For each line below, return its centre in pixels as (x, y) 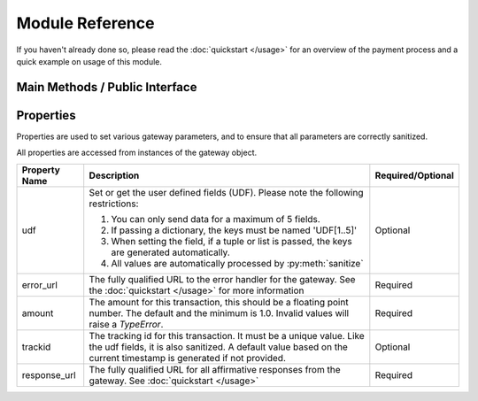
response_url (49, 374)
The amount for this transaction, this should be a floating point (219, 302)
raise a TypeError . (126, 324)
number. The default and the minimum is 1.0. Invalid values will (219, 312)
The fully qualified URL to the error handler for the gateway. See (222, 279)
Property (41, 170)
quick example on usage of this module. (89, 61)
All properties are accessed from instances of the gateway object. (136, 153)
